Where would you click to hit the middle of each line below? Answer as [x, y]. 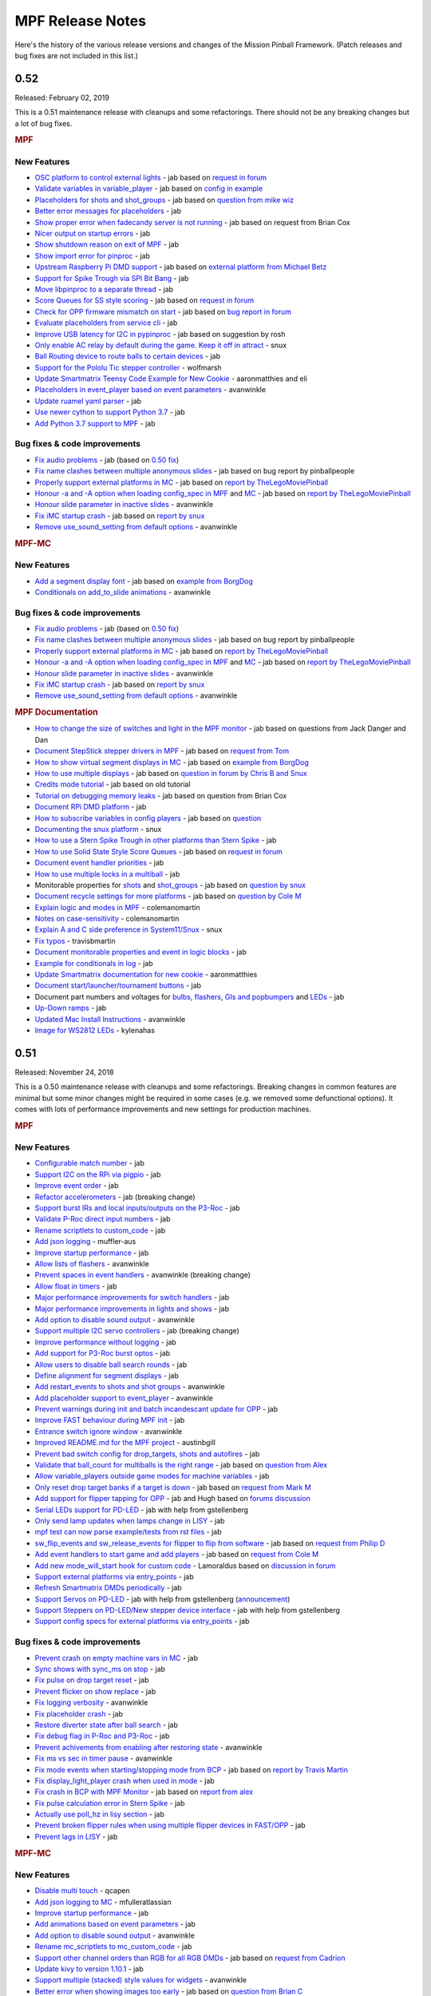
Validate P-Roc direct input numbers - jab [103, 1219]
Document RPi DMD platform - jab [91, 807]
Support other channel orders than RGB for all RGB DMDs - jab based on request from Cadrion [190, 1958]
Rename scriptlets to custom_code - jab [100, 1230]
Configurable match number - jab [90, 1163]
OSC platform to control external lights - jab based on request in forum [151, 178]
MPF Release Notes [81, 21]
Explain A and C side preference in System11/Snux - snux [129, 929]
